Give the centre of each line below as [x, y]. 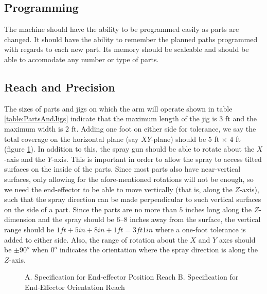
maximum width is [34, 128]
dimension [20, 219]
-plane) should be [179, 139]
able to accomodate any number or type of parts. [82, 59]
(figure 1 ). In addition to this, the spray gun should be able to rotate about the [129, 149]
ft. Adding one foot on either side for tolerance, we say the [164, 128]
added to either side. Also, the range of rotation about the [96, 239]
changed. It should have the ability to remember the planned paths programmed [131, 39]
